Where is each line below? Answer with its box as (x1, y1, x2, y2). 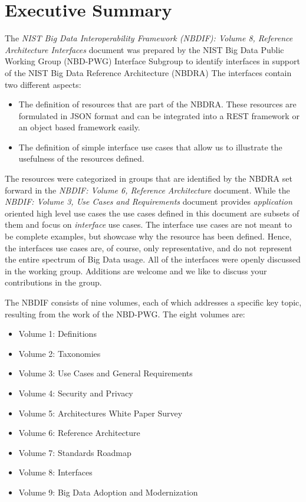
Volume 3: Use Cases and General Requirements (18, 367, 193, 379)
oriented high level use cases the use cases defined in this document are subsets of (5, 206, 300, 219)
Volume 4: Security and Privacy (18, 386, 133, 399)
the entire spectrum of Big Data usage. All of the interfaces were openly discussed (5, 253, 301, 265)
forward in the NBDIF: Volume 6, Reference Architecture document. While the (5, 183, 290, 196)
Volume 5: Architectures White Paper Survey (18, 406, 183, 419)
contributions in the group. (5, 276, 102, 288)
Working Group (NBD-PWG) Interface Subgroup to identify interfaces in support (5, 55, 300, 67)
